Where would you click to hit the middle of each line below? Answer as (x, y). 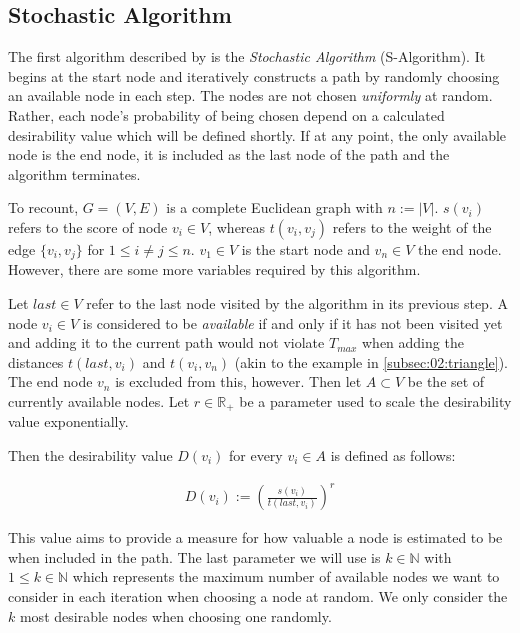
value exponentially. (68, 421)
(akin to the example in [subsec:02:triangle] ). (371, 361)
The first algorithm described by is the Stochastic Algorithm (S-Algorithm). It (247, 56)
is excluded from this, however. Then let (238, 381)
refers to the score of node (88, 226)
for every (255, 455)
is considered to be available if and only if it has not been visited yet (292, 322)
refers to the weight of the (412, 226)
